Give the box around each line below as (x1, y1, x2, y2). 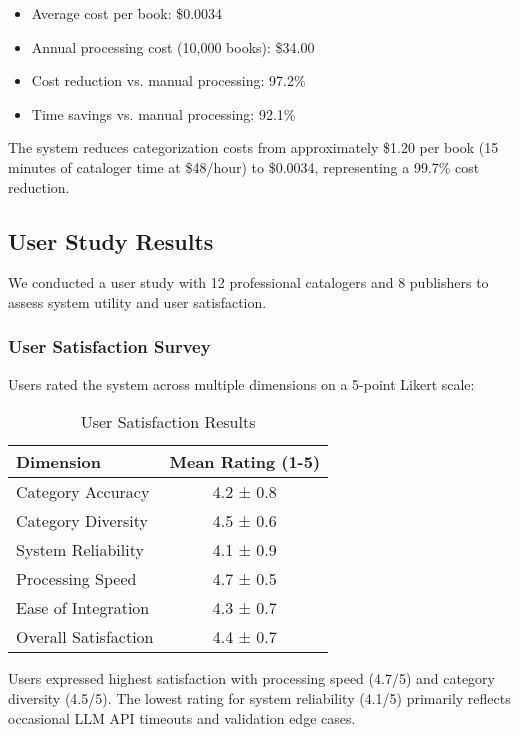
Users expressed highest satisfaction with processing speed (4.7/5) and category (8, 668, 496, 689)
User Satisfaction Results (80, 410, 256, 434)
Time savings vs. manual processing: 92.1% (31, 103, 296, 124)
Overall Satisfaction (16, 625, 154, 649)
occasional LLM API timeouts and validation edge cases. (8, 707, 356, 728)
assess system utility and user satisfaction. (8, 291, 267, 312)
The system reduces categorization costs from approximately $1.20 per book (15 (8, 137, 499, 158)
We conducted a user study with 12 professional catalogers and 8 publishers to (8, 272, 489, 293)
